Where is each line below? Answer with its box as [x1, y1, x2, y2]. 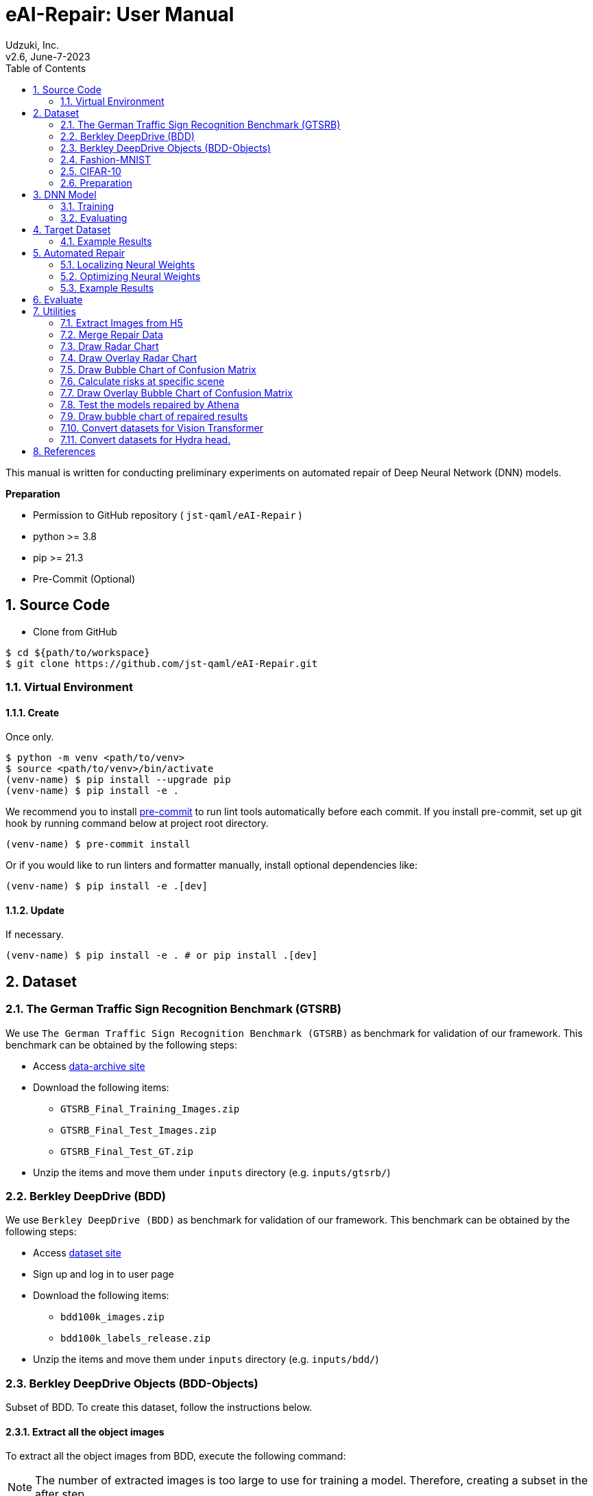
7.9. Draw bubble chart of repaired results [60, 410, 248, 422]
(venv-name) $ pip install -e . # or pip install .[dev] [5, 950, 318, 961]
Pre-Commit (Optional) [33, 572, 136, 585]
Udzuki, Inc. [5, 38, 60, 51]
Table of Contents [5, 62, 86, 74]
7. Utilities [33, 305, 76, 317]
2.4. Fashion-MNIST [60, 153, 151, 165]
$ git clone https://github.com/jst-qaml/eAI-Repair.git [5, 657, 318, 669]
